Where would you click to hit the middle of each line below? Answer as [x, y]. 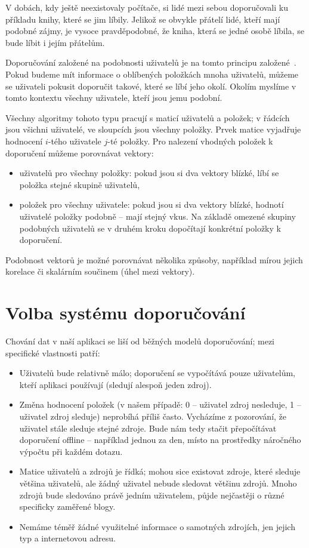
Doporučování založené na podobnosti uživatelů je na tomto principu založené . [151, 62]
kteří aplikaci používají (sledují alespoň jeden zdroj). [115, 384]
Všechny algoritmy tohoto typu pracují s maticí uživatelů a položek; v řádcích [148, 117]
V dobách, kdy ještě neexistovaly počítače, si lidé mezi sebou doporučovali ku [147, 7]
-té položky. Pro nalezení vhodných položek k [190, 141]
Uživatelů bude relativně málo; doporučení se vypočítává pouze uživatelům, [157, 373]
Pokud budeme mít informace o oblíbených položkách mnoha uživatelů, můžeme [152, 74]
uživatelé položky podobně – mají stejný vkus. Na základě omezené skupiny [157, 216]
